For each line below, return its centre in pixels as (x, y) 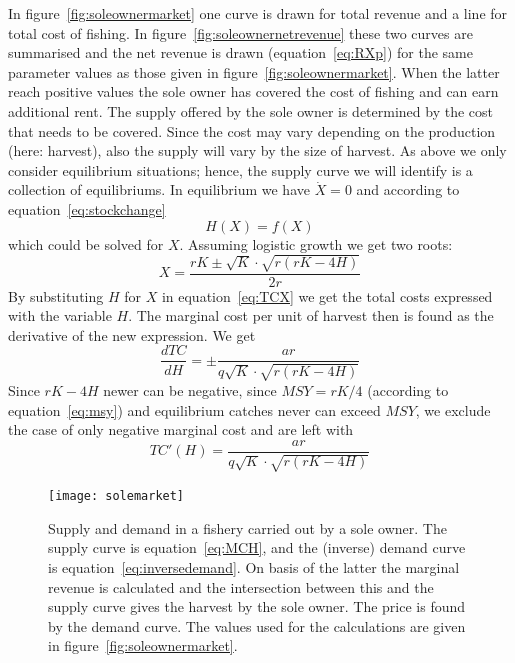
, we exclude (453, 409)
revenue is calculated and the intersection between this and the (241, 586)
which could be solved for (86, 243)
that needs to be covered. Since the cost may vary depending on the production (252, 130)
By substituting (56, 295)
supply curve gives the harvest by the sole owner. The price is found (257, 606)
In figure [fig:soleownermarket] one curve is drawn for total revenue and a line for (258, 13)
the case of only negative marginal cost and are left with (181, 429)
